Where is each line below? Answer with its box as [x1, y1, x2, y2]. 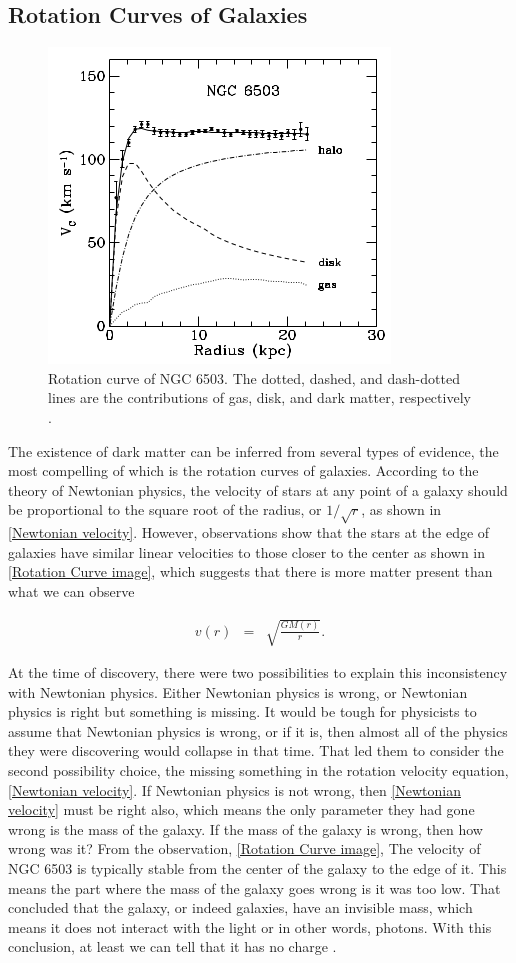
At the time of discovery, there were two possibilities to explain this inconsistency [8, 662, 508, 683]
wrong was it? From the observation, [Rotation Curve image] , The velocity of [8, 838, 481, 859]
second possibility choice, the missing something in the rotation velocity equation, [8, 760, 509, 781]
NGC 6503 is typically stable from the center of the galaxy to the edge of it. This [8, 858, 507, 879]
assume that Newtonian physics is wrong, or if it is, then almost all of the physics [8, 720, 508, 741]
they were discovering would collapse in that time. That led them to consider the [8, 740, 504, 761]
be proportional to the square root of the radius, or [8, 499, 322, 520]
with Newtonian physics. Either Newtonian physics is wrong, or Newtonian [8, 681, 468, 702]
